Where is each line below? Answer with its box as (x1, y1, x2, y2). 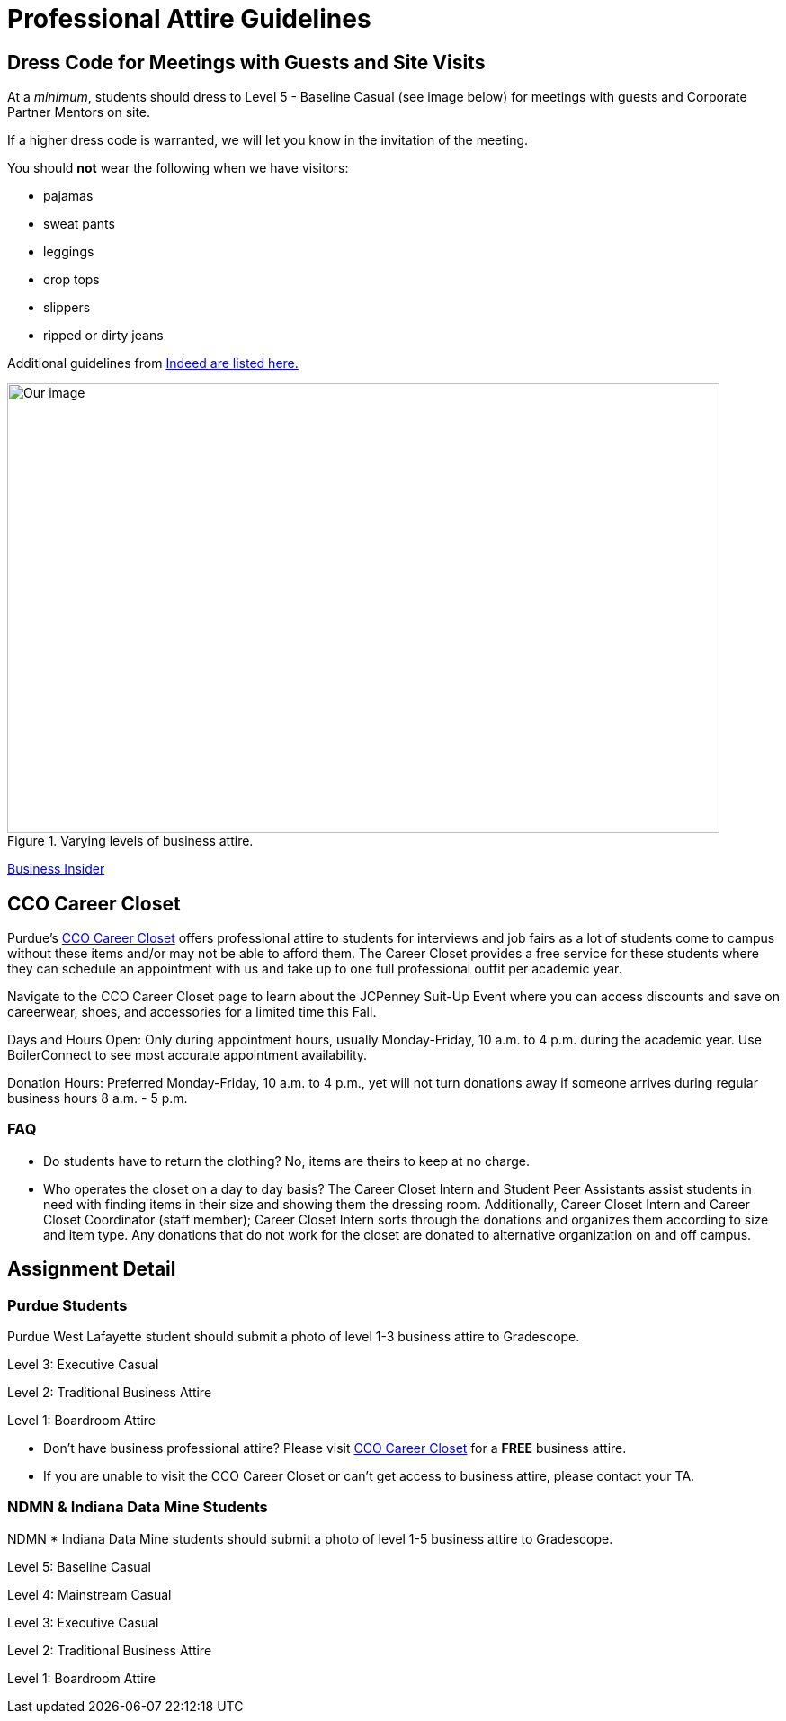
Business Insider (7, 861, 105, 877)
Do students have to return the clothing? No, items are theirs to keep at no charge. (43, 1152, 530, 1169)
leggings (43, 244, 94, 260)
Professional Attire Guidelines (7, 4, 371, 34)
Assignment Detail (7, 1258, 176, 1281)
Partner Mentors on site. (7, 104, 151, 121)
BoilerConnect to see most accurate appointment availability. (7, 1047, 368, 1063)
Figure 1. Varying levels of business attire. (7, 833, 254, 849)
